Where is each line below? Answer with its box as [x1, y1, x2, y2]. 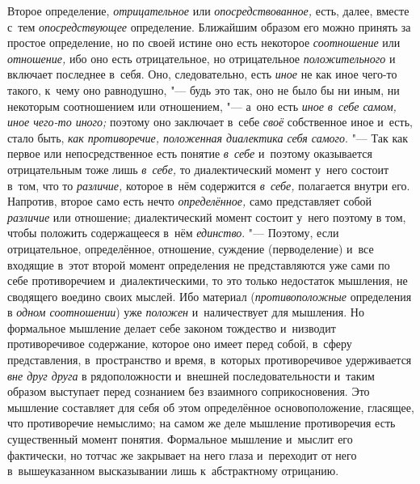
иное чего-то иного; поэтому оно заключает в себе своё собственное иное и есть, [7, 113, 413, 130]
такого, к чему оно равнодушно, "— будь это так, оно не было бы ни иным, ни [7, 81, 400, 98]
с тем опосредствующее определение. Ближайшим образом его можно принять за [7, 18, 411, 35]
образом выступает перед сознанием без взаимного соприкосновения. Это [7, 383, 370, 400]
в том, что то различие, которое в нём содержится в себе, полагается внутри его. [7, 176, 410, 193]
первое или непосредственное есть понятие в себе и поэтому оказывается [7, 145, 372, 162]
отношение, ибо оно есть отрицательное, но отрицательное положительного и [7, 49, 396, 66]
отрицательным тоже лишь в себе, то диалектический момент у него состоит [7, 160, 389, 177]
